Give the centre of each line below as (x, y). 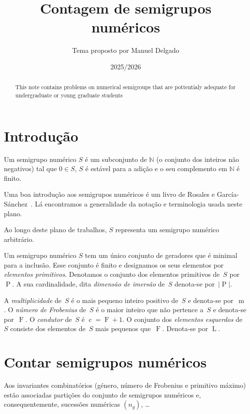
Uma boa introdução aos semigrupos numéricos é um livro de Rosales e (109, 194)
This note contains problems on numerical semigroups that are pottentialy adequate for (125, 87)
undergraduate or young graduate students (69, 95)
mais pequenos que (123, 328)
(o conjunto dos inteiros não (198, 159)
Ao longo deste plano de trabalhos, (55, 230)
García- (228, 194)
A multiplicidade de (33, 300)
